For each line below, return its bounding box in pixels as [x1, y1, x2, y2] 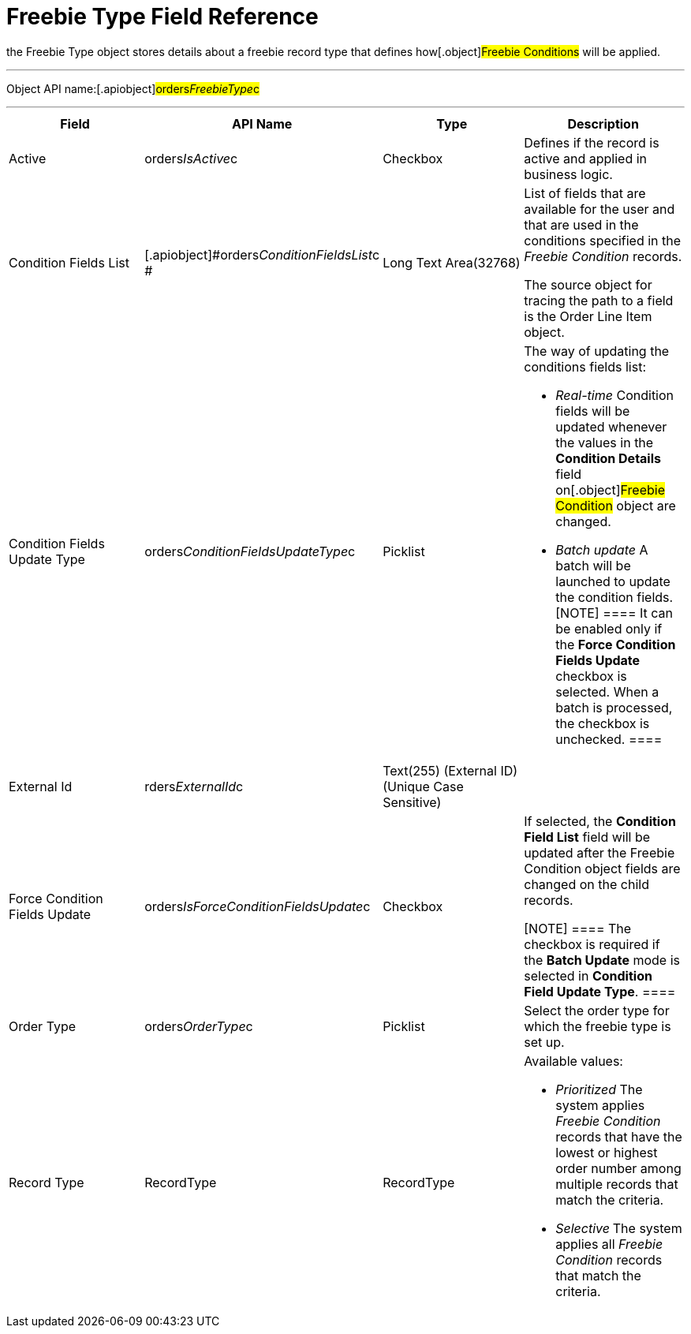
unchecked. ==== [555, 731, 663, 747]
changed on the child [524, 876, 649, 892]
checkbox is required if [524, 936, 660, 952]
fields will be [555, 402, 630, 419]
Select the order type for [524, 1002, 670, 1018]
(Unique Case [383, 778, 464, 794]
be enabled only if [555, 620, 663, 637]
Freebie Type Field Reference [6, 3, 319, 30]
